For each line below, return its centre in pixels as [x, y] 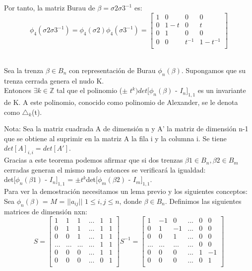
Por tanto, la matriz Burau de [50, 7]
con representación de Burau [112, 70]
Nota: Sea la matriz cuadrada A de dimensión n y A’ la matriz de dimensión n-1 [126, 129]
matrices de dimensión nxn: [46, 211]
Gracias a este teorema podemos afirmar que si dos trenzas [94, 160]
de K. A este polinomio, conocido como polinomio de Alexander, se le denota [121, 102]
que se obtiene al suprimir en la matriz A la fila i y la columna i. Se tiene [115, 138]
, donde [130, 201]
